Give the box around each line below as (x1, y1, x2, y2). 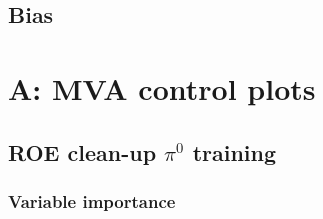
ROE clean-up (8, 136, 157, 167)
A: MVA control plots (8, 67, 316, 108)
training (192, 136, 277, 167)
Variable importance (8, 188, 176, 213)
